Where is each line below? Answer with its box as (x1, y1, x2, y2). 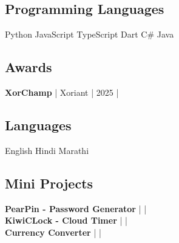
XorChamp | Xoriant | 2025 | (5, 86, 119, 98)
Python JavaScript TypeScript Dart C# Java (5, 28, 174, 41)
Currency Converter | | (5, 225, 101, 238)
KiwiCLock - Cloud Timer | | (5, 214, 127, 227)
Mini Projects (5, 173, 93, 192)
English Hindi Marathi (5, 144, 89, 156)
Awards (5, 58, 52, 76)
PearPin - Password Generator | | (5, 202, 147, 215)
